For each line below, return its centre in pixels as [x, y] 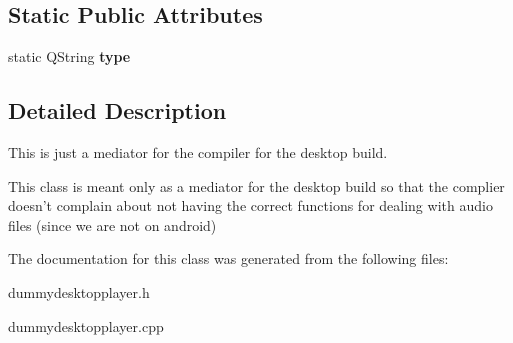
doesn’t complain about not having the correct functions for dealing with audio [250, 205]
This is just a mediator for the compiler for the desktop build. [198, 152]
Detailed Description [117, 110]
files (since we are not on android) [112, 224]
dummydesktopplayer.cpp [86, 325]
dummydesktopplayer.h [79, 291]
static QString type [69, 56]
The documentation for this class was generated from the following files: [228, 258]
